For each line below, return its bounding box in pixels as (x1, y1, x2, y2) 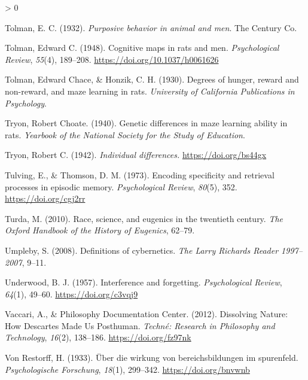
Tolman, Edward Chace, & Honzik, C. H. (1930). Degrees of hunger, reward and (5, 73, 299, 86)
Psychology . (5, 96, 47, 109)
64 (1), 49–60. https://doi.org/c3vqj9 (5, 287, 138, 300)
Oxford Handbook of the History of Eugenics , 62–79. (5, 224, 195, 236)
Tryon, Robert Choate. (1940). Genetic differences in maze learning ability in (5, 117, 288, 129)
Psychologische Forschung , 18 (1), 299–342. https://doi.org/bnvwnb (5, 363, 250, 375)
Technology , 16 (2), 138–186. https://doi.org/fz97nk (5, 331, 191, 343)
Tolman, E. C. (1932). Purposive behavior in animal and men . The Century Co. (5, 21, 297, 34)
